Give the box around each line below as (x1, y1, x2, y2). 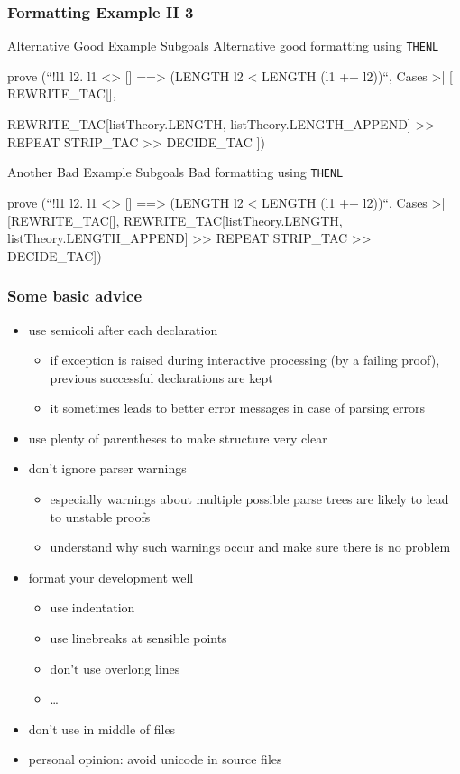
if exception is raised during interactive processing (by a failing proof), (50, 350, 440, 369)
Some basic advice (7, 284, 143, 307)
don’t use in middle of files (28, 719, 176, 738)
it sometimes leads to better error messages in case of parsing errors (50, 398, 426, 417)
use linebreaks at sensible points (50, 629, 227, 648)
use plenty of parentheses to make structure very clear (28, 428, 327, 447)
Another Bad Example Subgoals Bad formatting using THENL (7, 163, 344, 182)
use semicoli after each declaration (28, 320, 218, 339)
